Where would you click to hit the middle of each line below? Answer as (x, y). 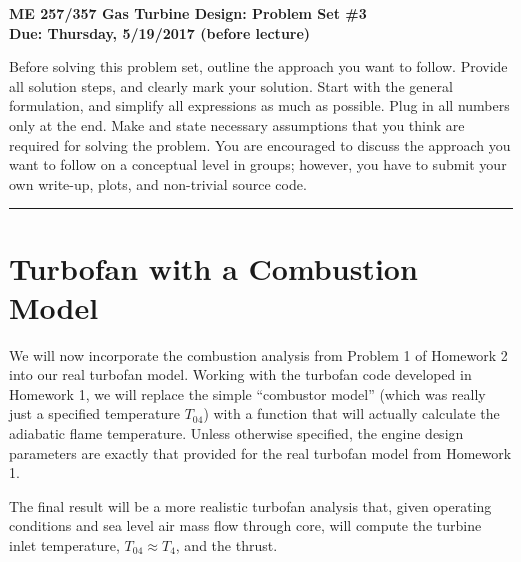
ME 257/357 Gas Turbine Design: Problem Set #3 (188, 13)
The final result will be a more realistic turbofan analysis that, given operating (250, 505)
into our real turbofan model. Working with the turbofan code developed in (240, 374)
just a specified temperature (94, 413)
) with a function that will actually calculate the (351, 413)
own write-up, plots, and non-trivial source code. (158, 183)
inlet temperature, (64, 545)
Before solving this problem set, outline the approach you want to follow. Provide (258, 66)
